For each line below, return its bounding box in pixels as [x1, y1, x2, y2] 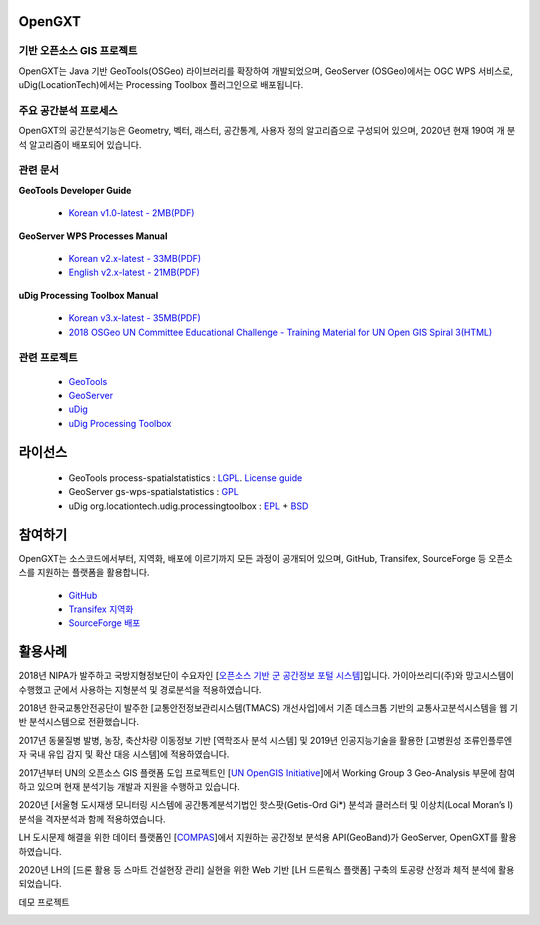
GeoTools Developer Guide [18, 184, 132, 196]
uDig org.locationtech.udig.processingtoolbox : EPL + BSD [68, 500, 309, 512]
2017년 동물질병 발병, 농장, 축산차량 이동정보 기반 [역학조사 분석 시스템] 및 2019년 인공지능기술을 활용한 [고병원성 [18, 734, 462, 746]
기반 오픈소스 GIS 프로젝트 [18, 44, 138, 58]
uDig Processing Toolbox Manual [18, 289, 159, 301]
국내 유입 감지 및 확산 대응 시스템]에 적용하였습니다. [28, 748, 230, 760]
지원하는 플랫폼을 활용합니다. [36, 566, 150, 579]
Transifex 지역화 [68, 603, 134, 615]
